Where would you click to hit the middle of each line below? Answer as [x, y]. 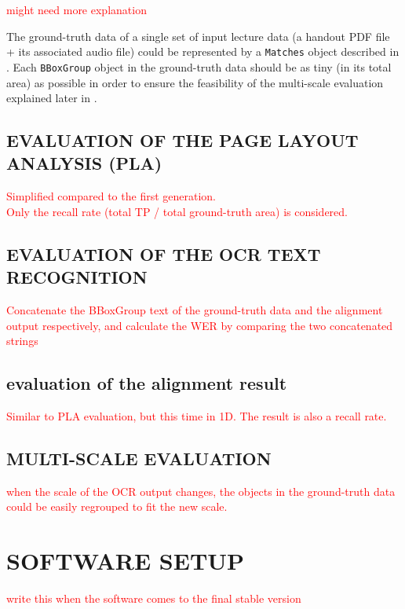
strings [22, 341]
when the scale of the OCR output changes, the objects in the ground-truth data [201, 491]
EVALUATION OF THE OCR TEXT [164, 253]
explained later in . [52, 98]
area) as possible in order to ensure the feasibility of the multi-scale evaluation [195, 82]
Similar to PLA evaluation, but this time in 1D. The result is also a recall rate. [197, 416]
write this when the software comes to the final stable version [154, 598]
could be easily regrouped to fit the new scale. [117, 506]
